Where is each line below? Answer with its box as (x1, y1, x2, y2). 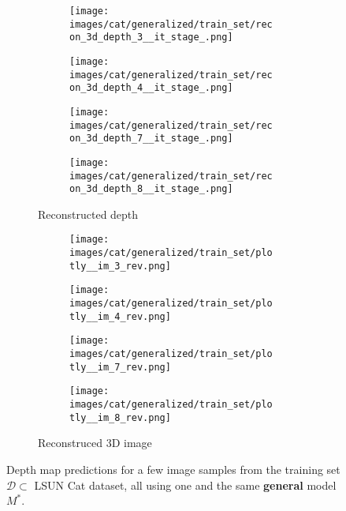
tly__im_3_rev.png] (69, 260, 171, 272)
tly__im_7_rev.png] (69, 361, 171, 373)
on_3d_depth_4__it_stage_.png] (69, 82, 233, 94)
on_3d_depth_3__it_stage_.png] (69, 32, 233, 43)
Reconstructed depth (38, 205, 139, 222)
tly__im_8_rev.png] (69, 411, 171, 423)
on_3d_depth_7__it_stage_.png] (69, 133, 233, 145)
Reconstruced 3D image (38, 434, 152, 451)
